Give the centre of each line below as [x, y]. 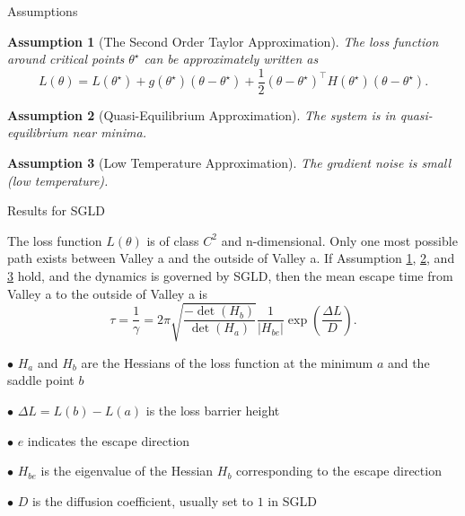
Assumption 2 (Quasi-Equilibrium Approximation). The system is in [202, 114]
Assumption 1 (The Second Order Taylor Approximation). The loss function [223, 41]
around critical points [66, 59]
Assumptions [43, 11]
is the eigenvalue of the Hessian [127, 471]
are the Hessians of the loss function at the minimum [227, 362]
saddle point [41, 380]
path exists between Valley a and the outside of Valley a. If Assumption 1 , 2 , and [231, 258]
